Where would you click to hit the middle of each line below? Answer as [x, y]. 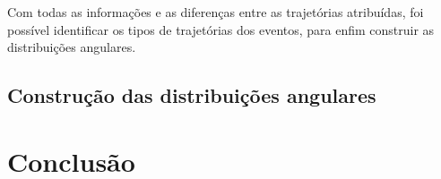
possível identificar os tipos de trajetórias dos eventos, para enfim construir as [221, 29]
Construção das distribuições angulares [192, 95]
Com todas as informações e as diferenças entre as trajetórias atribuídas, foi [216, 12]
